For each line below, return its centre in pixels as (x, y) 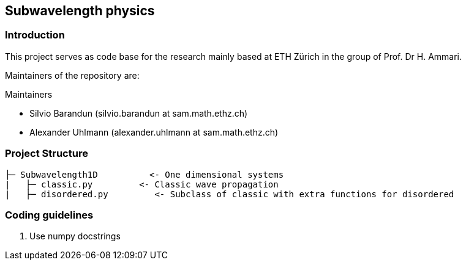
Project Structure (47, 154)
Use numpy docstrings (75, 236)
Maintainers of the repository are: (72, 75)
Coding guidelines (49, 215)
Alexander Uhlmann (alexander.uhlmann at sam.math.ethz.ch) (154, 132)
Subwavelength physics (80, 11)
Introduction (35, 35)
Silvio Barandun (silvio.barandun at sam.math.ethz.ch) (139, 113)
